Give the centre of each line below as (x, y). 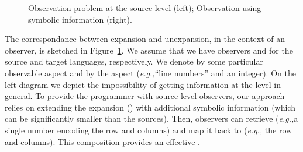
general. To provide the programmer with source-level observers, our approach (145, 96)
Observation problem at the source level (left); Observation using (145, 8)
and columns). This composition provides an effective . (102, 141)
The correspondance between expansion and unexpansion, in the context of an (145, 39)
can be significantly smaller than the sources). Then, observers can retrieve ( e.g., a (151, 119)
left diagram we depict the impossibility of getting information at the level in (143, 84)
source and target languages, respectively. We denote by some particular (134, 61)
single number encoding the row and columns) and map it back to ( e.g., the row (149, 130)
